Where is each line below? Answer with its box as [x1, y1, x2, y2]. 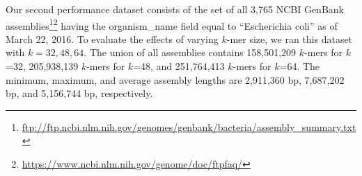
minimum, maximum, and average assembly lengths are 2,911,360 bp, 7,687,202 [6, 72, 345, 87]
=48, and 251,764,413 [133, 59, 225, 73]
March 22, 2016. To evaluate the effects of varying [6, 31, 219, 46]
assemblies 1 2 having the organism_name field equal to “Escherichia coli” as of [6, 16, 338, 33]
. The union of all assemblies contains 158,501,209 [84, 45, 297, 60]
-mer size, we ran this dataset [226, 31, 353, 46]
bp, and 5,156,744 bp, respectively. [6, 86, 153, 100]
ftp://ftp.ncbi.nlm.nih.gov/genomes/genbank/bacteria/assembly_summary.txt [22, 119, 356, 134]
